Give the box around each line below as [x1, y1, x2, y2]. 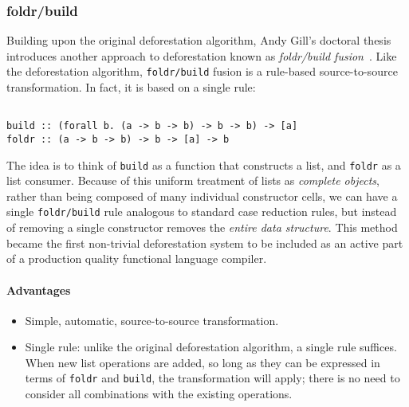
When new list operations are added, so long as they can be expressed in [25, 354, 380, 370]
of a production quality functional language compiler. [6, 250, 267, 267]
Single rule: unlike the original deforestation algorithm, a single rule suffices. [25, 339, 397, 355]
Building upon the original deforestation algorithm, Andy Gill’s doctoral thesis [6, 32, 391, 49]
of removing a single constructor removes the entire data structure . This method [6, 219, 398, 236]
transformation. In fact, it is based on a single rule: [6, 79, 256, 96]
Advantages [6, 281, 71, 298]
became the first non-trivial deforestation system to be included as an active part [6, 234, 403, 251]
